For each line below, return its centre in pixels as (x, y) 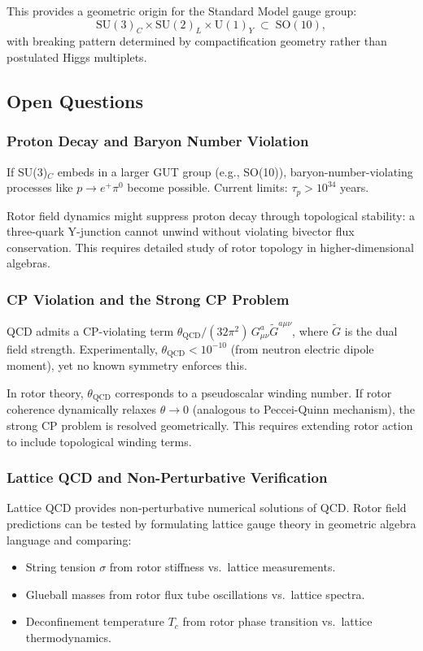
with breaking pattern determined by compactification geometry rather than (197, 41)
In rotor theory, (45, 392)
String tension (61, 567)
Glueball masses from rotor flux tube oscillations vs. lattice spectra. (195, 594)
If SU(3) (27, 171)
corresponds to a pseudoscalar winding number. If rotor (253, 392)
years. (355, 187)
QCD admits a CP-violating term (90, 330)
